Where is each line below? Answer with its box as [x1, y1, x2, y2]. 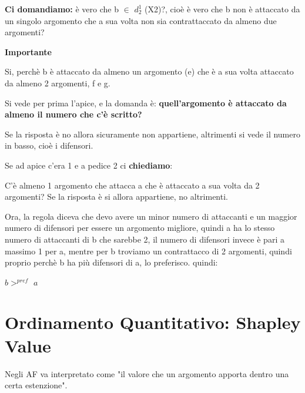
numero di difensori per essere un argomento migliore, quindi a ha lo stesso [5, 221, 275, 234]
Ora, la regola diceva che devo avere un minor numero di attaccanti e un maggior [5, 210, 297, 222]
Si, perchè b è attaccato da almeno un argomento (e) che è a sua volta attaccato [5, 65, 294, 78]
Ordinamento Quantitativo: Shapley [5, 310, 301, 334]
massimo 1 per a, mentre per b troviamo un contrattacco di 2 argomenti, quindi [5, 244, 292, 257]
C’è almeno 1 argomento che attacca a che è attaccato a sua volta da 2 [5, 179, 260, 191]
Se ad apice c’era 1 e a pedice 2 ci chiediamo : [5, 159, 173, 171]
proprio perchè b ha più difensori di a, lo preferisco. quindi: [5, 256, 218, 268]
